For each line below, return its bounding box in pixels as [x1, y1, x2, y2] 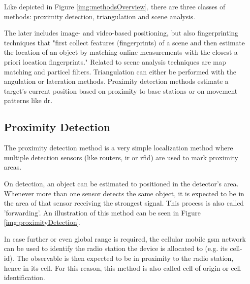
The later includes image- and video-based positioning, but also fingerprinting [4, 28, 239, 38]
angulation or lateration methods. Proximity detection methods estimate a [4, 76, 229, 86]
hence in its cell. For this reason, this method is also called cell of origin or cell [4, 262, 241, 273]
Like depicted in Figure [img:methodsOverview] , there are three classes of [4, 1, 225, 11]
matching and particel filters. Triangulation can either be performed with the [4, 66, 237, 76]
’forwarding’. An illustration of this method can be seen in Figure [4, 207, 201, 217]
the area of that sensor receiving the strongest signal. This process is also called [4, 198, 244, 208]
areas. [4, 162, 22, 172]
